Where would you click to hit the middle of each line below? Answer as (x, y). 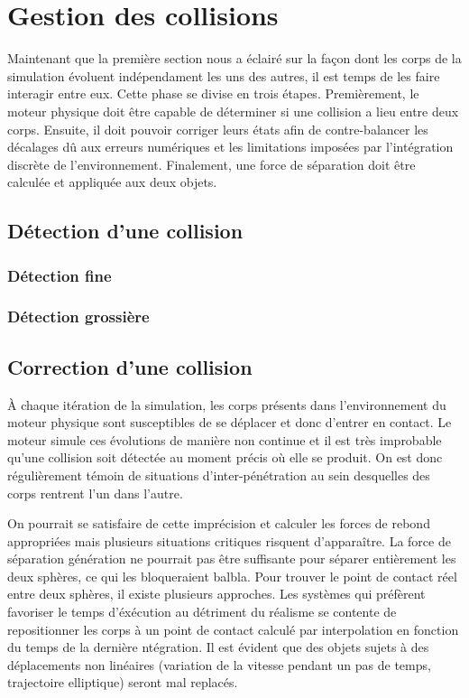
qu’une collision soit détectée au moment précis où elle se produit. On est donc (225, 457)
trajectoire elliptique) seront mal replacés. (123, 682)
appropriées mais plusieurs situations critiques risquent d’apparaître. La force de (229, 540)
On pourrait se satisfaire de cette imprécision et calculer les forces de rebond (219, 523)
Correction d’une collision (130, 366)
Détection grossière (78, 316)
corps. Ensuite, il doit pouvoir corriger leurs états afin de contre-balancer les (218, 129)
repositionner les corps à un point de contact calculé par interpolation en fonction (233, 629)
